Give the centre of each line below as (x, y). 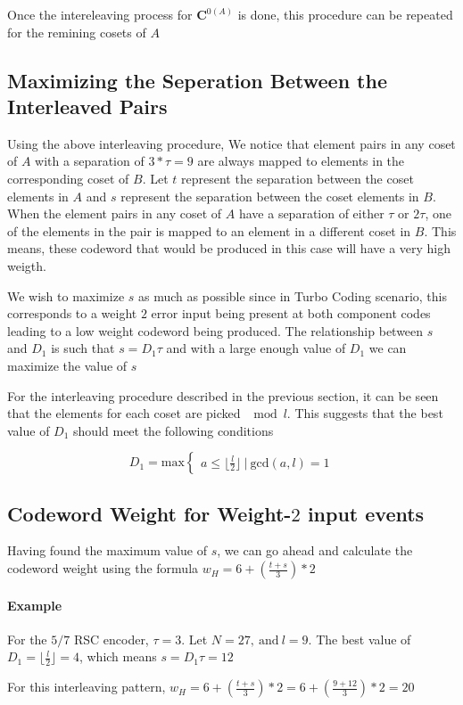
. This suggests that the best (365, 413)
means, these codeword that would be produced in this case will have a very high (229, 248)
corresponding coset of (68, 178)
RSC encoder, (111, 639)
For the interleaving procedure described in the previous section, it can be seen (223, 395)
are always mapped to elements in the (301, 161)
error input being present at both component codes (291, 313)
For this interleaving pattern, (87, 687)
